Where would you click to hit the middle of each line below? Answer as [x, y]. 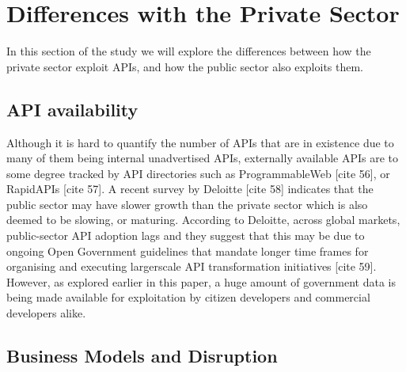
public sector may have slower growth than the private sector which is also [187, 204]
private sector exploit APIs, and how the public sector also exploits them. [185, 66]
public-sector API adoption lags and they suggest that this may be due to [186, 235]
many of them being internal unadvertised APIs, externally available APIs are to [203, 158]
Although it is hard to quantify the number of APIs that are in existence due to [200, 142]
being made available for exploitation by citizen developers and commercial [188, 297]
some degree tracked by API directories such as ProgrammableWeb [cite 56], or [198, 173]
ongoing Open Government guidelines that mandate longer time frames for [188, 251]
